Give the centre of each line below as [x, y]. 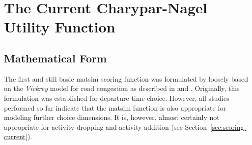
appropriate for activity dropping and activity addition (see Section [105, 127]
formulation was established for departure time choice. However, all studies [117, 98]
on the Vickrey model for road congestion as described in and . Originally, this [122, 88]
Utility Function [60, 27]
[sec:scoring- [228, 127]
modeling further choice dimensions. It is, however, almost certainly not [112, 117]
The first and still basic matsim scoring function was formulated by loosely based [126, 78]
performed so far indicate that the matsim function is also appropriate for [115, 107]
